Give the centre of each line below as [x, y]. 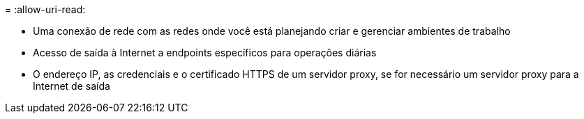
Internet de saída [72, 86]
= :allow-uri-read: [45, 9]
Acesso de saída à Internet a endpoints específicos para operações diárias [205, 53]
